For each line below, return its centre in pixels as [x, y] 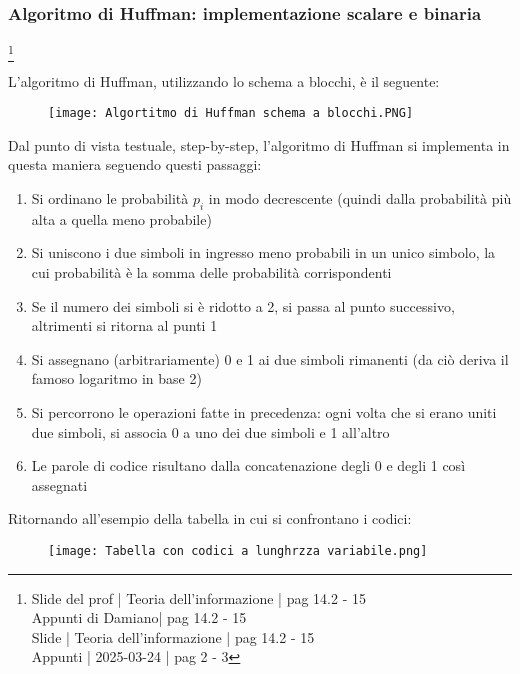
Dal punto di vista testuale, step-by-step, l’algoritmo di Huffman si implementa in [259, 144]
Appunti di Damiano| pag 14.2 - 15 [139, 617]
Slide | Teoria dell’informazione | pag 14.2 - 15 [173, 636]
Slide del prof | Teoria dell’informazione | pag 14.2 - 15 [198, 597]
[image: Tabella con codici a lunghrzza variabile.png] [238, 550]
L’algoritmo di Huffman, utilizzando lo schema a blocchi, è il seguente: [224, 80]
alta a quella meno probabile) [121, 218]
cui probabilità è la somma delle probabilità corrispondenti [211, 271]
